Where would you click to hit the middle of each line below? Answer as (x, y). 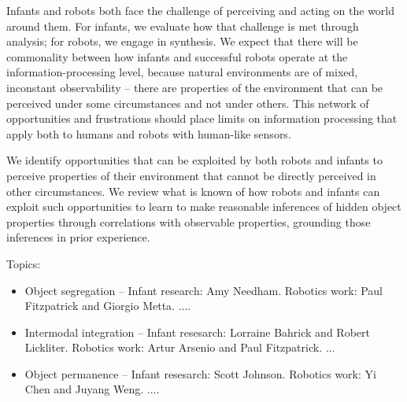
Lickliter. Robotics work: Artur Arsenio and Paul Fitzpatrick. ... (180, 347)
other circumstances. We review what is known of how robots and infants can (193, 191)
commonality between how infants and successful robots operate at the (177, 56)
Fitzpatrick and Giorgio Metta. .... (108, 306)
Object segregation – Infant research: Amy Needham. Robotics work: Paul (203, 290)
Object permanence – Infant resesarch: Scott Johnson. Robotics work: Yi (200, 373)
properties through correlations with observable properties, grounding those (189, 221)
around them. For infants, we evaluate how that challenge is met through (183, 26)
